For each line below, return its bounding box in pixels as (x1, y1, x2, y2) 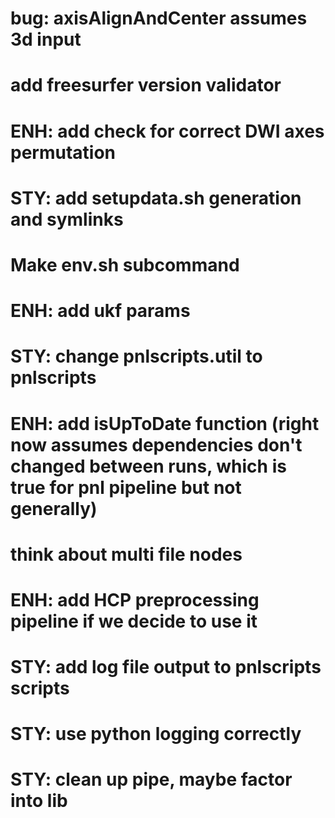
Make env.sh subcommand (10, 253, 240, 276)
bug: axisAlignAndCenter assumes (10, 7, 308, 30)
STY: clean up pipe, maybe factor (10, 768, 293, 791)
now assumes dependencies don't (10, 433, 303, 456)
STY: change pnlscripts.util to (10, 345, 263, 368)
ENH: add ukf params (10, 300, 191, 322)
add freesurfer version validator (10, 74, 282, 97)
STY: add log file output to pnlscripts (10, 656, 322, 679)
